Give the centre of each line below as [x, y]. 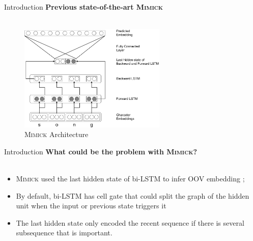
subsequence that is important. [64, 233]
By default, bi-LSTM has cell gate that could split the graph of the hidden [133, 195]
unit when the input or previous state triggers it [91, 206]
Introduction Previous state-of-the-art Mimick [84, 7]
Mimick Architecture [57, 134]
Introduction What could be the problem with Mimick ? [101, 151]
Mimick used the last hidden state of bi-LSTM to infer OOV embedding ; [130, 179]
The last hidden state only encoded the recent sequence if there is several [130, 222]
